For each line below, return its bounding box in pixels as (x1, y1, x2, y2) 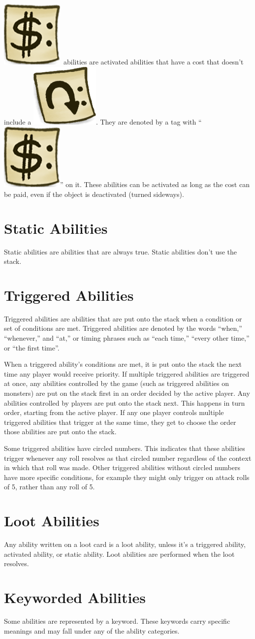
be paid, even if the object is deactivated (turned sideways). (4, 189, 184, 199)
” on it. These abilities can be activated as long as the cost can (60, 179, 250, 190)
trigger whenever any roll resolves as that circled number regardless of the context (4, 452, 252, 463)
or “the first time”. (4, 342, 60, 352)
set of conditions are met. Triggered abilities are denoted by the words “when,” (4, 323, 242, 333)
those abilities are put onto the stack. (4, 426, 117, 437)
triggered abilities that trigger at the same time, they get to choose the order (4, 416, 236, 427)
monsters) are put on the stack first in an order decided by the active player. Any (4, 387, 250, 398)
